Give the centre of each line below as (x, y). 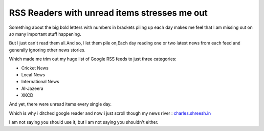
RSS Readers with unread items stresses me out (108, 13)
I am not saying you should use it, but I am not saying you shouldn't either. (84, 122)
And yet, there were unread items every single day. (60, 104)
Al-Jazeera (32, 88)
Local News (33, 75)
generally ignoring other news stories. (47, 50)
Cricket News (35, 68)
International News (40, 82)
